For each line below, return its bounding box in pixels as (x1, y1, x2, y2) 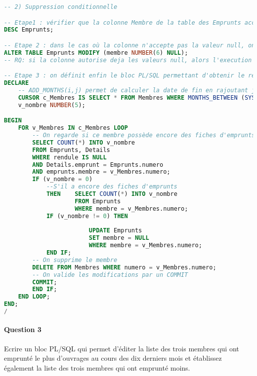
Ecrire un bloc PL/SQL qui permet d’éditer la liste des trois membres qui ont (4, 343, 239, 353)
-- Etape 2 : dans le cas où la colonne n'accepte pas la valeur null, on (4, 41, 256, 49)
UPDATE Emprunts (88, 227, 142, 234)
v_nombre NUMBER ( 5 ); (18, 101, 86, 109)
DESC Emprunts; (4, 26, 54, 34)
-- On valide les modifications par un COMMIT (32, 271, 188, 278)
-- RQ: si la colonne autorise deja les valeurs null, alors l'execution (4, 56, 252, 64)
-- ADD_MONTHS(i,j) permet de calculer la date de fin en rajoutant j (18, 86, 256, 94)
